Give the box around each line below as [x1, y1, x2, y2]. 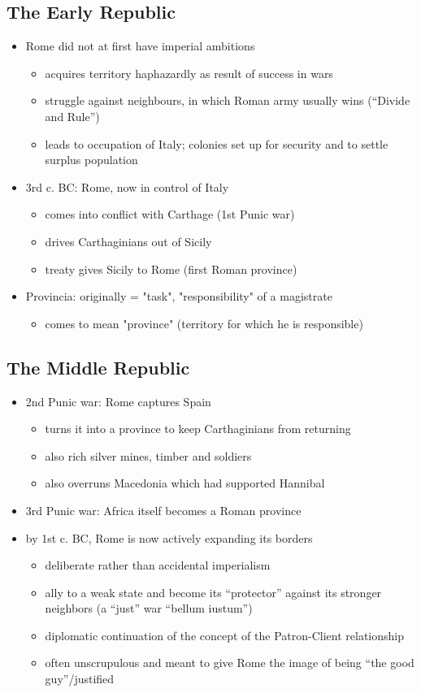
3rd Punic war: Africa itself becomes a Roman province [25, 501, 302, 518]
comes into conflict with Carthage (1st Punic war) [45, 206, 295, 223]
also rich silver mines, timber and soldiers [45, 447, 252, 464]
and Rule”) [45, 107, 100, 124]
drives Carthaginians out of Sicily [45, 232, 212, 249]
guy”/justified [45, 670, 115, 687]
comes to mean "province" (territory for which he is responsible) [45, 314, 363, 331]
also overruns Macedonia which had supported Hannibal [45, 474, 325, 492]
